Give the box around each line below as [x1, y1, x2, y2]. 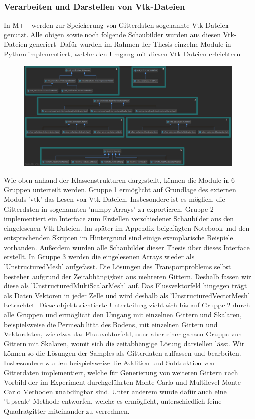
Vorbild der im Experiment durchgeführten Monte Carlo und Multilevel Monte [4, 377, 241, 387]
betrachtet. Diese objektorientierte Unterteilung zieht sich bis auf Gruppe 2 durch [4, 300, 250, 310]
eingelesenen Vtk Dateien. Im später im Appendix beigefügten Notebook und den [4, 223, 250, 233]
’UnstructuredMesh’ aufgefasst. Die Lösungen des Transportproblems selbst [4, 261, 231, 272]
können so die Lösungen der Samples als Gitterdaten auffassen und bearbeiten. [4, 348, 241, 358]
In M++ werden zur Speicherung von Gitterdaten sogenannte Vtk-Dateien [4, 20, 229, 30]
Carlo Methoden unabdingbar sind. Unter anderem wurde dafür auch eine [4, 386, 227, 396]
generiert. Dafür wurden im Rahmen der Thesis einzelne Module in [29, 39, 231, 49]
